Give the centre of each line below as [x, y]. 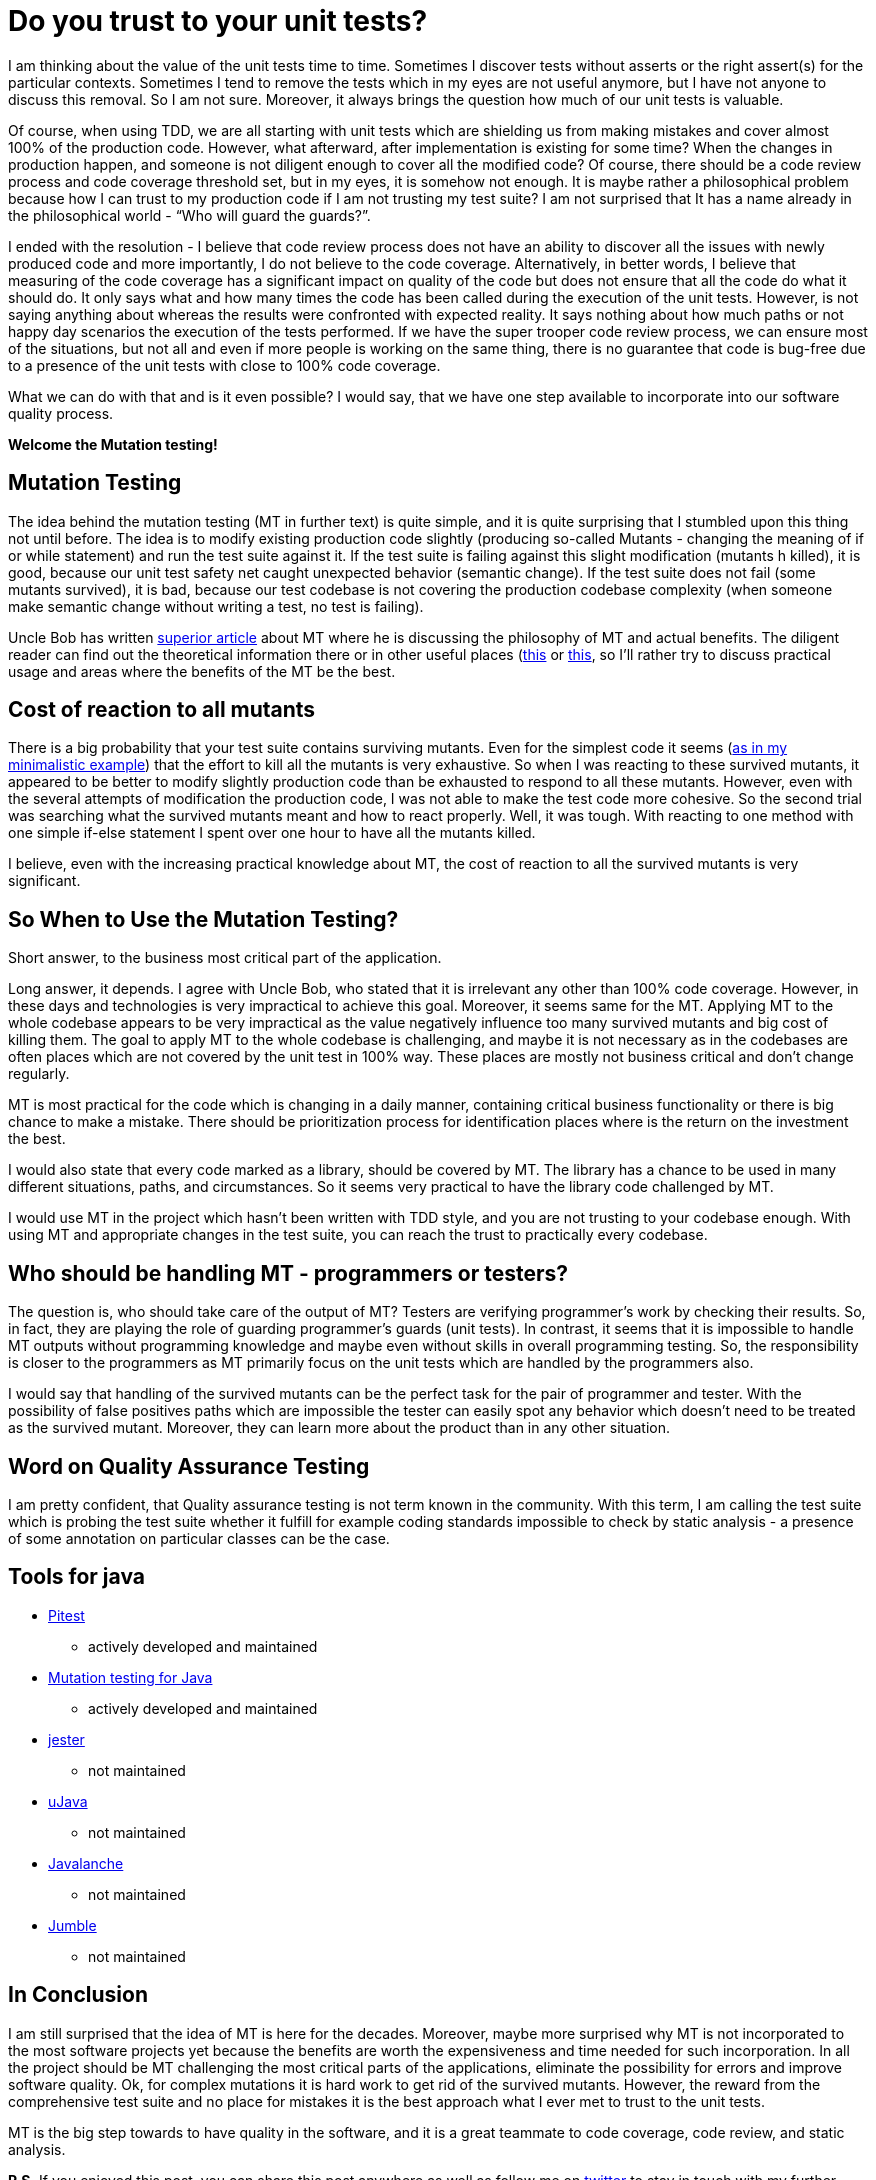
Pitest [66, 1615]
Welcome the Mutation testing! [113, 444]
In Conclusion [78, 1995]
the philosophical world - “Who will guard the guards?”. [189, 215]
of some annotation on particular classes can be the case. [199, 1538]
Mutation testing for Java [130, 1677]
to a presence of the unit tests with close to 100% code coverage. [224, 365]
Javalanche [86, 1863]
